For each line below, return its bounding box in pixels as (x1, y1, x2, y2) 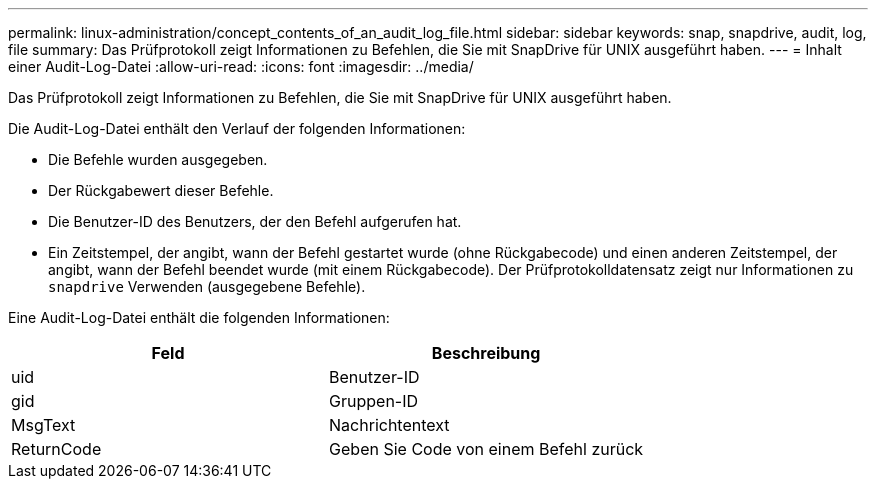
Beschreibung (431, 343, 541, 363)
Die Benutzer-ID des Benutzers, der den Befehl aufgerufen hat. (48, 213, 462, 230)
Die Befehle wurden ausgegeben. (48, 151, 268, 168)
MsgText (11, 415, 76, 435)
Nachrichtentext (329, 415, 450, 435)
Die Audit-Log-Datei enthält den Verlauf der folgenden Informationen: (8, 120, 466, 137)
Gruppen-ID (329, 391, 419, 411)
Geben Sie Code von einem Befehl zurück (329, 439, 644, 459)
